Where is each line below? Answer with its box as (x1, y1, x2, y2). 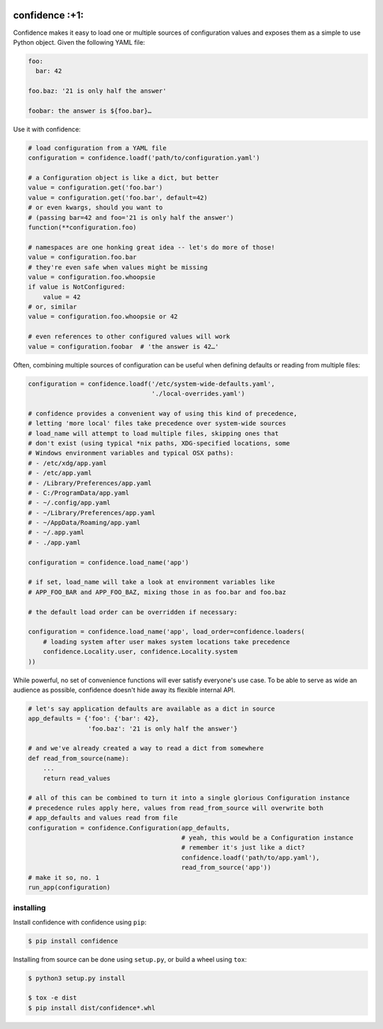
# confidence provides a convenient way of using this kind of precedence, (28, 409, 298, 418)
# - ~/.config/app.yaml (28, 499, 111, 507)
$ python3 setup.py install (28, 974, 126, 982)
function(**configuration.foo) (28, 223, 138, 231)
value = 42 (43, 293, 81, 301)
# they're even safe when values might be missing (28, 263, 209, 271)
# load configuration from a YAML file (28, 144, 167, 152)
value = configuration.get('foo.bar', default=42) (28, 194, 209, 201)
